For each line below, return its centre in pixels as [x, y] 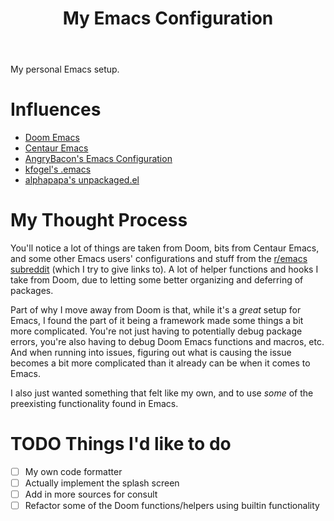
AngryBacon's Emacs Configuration [98, 159]
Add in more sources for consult [91, 494]
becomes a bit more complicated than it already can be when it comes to [160, 363]
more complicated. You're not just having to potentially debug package [156, 331]
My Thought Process [99, 220]
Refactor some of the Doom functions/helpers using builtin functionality [172, 506]
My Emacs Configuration [168, 18]
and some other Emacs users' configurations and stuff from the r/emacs [159, 259]
